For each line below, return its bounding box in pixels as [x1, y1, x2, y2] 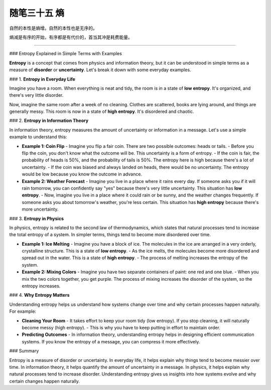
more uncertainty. [22, 206, 59, 213]
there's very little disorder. [9, 92, 64, 98]
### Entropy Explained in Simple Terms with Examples [9, 51, 122, 57]
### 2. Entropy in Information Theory [9, 118, 89, 124]
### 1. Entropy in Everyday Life [9, 76, 75, 82]
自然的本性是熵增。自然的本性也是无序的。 [9, 25, 97, 31]
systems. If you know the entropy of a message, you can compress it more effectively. [22, 338, 200, 344]
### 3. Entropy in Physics [9, 216, 64, 222]
